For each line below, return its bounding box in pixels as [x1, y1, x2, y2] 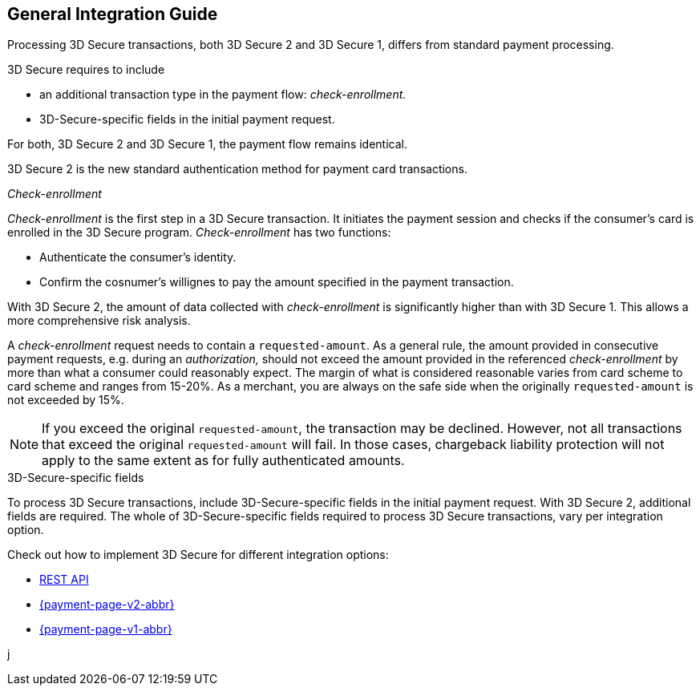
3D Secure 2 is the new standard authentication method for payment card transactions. [7, 162, 467, 176]
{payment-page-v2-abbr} [39, 597, 175, 612]
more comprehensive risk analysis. [7, 314, 191, 328]
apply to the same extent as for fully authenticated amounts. [42, 452, 405, 469]
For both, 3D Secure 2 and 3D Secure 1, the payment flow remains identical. [7, 137, 408, 152]
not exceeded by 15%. [7, 393, 124, 407]
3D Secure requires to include [7, 63, 165, 77]
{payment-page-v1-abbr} [39, 622, 172, 637]
